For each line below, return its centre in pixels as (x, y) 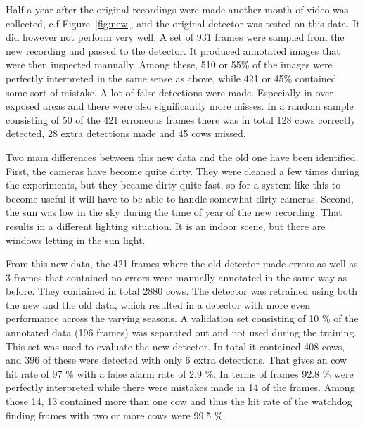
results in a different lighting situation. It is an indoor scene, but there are (166, 225)
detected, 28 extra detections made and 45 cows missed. (126, 133)
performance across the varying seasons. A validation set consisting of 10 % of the (182, 318)
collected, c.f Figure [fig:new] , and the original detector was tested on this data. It (183, 23)
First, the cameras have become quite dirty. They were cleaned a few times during (183, 171)
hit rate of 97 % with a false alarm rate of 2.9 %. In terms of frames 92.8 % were (180, 373)
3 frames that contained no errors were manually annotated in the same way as (177, 277)
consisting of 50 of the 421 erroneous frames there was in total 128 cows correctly (181, 119)
